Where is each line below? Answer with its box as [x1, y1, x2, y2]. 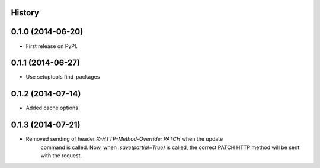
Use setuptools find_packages [25, 73, 100, 80]
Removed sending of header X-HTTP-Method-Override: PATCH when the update [25, 135, 223, 143]
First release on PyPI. [25, 42, 78, 50]
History [11, 8, 40, 18]
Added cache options [25, 104, 78, 112]
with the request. [40, 152, 82, 159]
